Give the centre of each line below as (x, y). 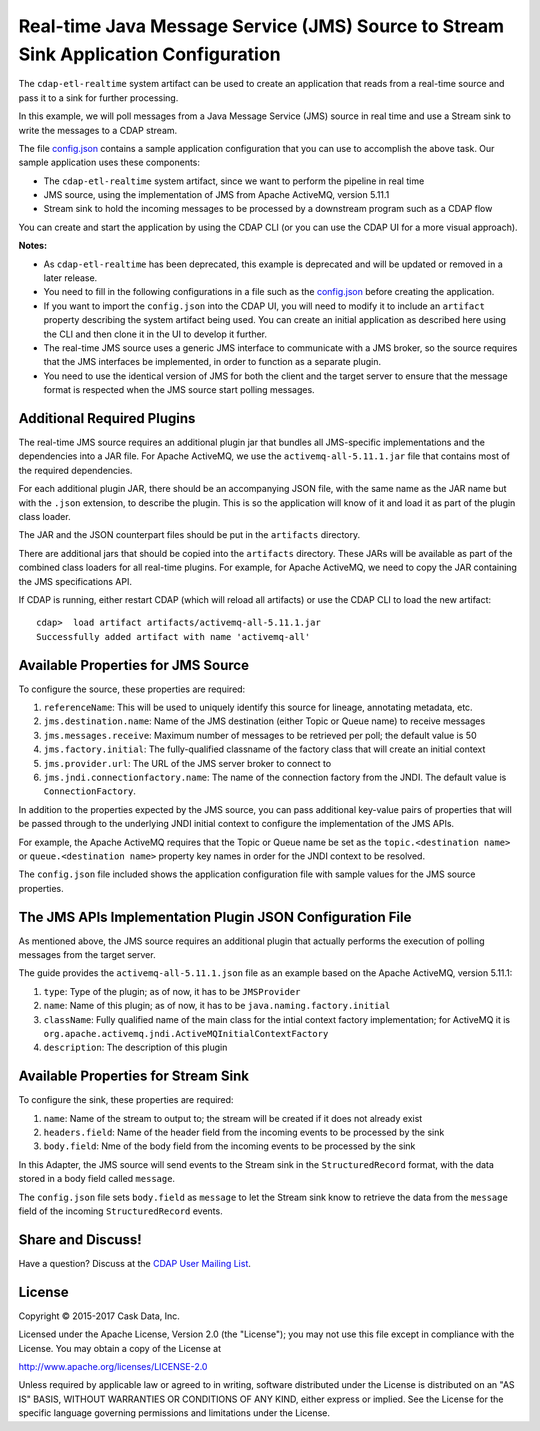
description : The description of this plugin (135, 1047)
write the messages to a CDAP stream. (98, 130)
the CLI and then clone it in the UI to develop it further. (155, 334)
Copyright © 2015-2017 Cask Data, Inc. (99, 1316)
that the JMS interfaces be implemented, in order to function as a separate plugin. (212, 362)
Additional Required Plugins (107, 418)
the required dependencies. (75, 470)
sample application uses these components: (109, 162)
